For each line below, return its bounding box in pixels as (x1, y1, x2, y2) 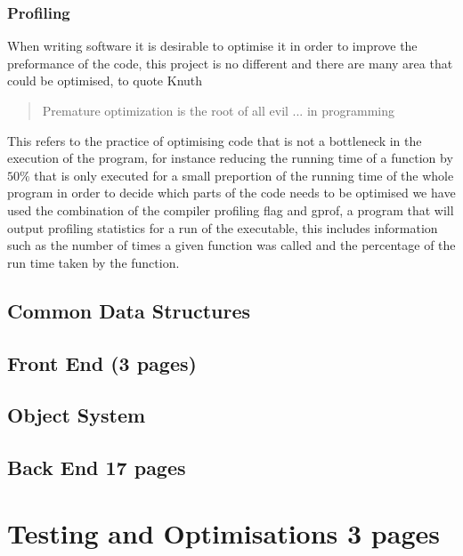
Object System (7, 401, 146, 429)
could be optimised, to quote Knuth (7, 71, 203, 90)
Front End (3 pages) (7, 349, 197, 376)
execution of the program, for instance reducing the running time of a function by (7, 149, 453, 167)
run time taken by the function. (7, 253, 180, 271)
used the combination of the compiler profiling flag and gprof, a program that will (7, 200, 454, 219)
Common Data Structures (7, 296, 250, 324)
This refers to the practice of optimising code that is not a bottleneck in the (7, 131, 422, 149)
